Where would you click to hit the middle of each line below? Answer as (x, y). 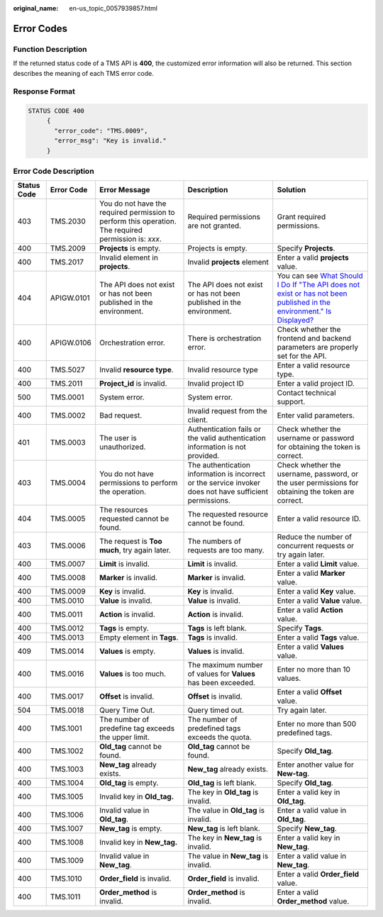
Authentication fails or (224, 429)
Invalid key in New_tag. (139, 843)
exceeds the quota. (220, 738)
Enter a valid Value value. (320, 601)
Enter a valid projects (313, 257)
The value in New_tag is (228, 856)
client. (198, 420)
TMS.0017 (67, 696)
